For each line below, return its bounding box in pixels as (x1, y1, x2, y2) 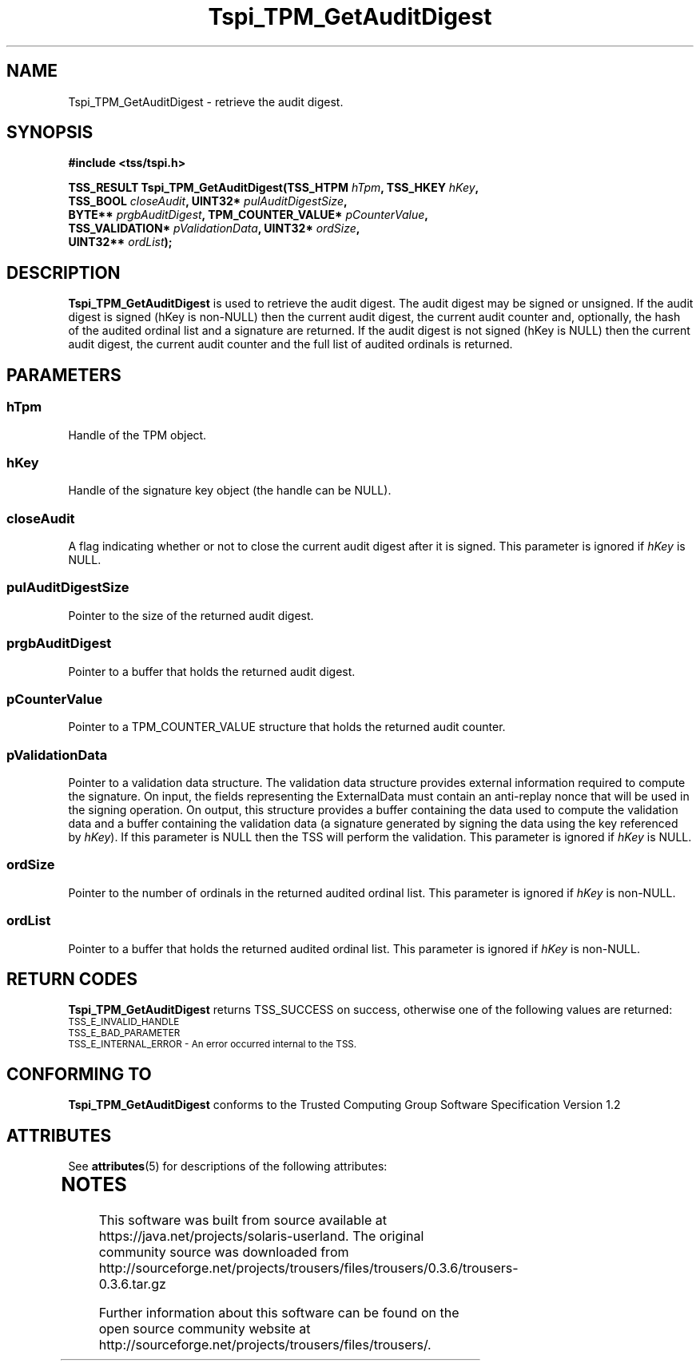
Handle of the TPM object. (68, 427, 207, 442)
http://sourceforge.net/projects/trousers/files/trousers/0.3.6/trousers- (98, 1259, 519, 1276)
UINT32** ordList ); (68, 235, 173, 249)
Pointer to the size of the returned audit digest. (68, 608, 314, 622)
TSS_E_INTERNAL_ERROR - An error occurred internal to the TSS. (68, 1039, 357, 1051)
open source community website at (98, 1320, 311, 1337)
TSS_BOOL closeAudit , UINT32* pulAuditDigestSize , (68, 194, 348, 209)
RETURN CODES (6, 968, 138, 989)
